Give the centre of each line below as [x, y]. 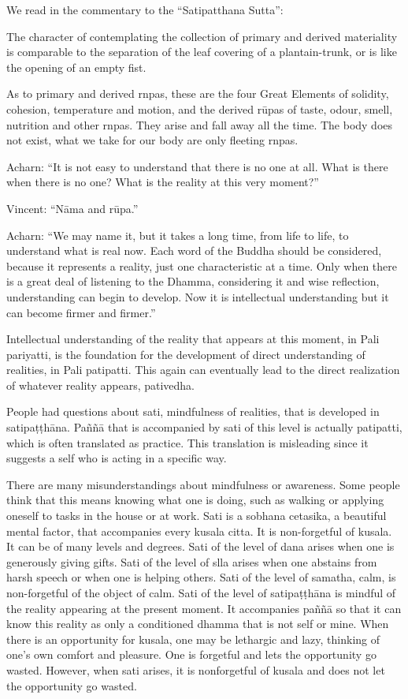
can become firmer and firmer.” [81, 312]
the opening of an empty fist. [76, 67]
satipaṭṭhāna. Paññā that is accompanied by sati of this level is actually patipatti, [204, 427]
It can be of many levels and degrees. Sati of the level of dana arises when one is [200, 546]
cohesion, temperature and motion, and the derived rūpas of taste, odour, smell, [200, 108]
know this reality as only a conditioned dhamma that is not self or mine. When [198, 624]
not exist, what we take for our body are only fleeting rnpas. [152, 140]
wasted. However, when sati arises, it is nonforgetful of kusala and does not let [196, 669]
